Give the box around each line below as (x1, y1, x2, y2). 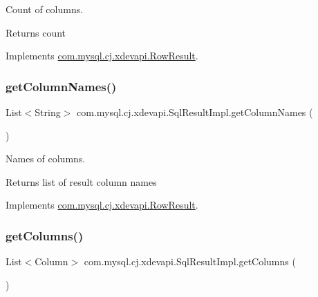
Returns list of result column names (6, 174, 157, 189)
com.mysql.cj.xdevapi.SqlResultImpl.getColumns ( (84, 254, 296, 269)
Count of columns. (6, 2, 84, 16)
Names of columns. (6, 151, 86, 166)
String (35, 105, 61, 119)
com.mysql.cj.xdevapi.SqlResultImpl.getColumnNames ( (76, 105, 313, 119)
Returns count (6, 25, 66, 39)
